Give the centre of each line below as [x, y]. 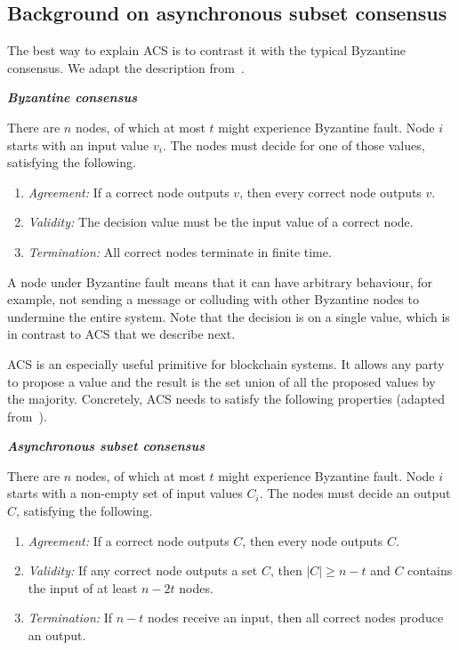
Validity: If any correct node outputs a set [143, 570]
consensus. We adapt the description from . [126, 67]
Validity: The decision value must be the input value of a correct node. [221, 222]
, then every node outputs [313, 540]
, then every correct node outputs [330, 192]
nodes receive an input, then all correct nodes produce [296, 618]
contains [430, 570]
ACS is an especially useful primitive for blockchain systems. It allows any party [226, 363]
